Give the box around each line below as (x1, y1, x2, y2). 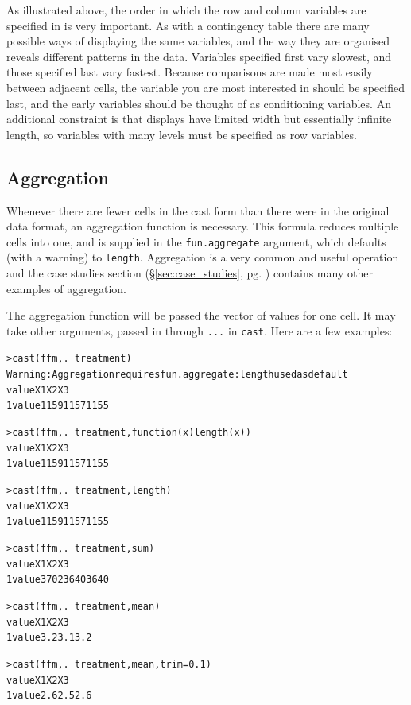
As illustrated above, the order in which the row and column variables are (6, 2, 366, 17)
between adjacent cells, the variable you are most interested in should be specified (6, 79, 405, 95)
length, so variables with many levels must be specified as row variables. (6, 126, 357, 142)
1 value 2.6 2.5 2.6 (6, 690, 92, 702)
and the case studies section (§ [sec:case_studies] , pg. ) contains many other (6, 265, 373, 281)
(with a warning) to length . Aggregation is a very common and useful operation (6, 249, 399, 265)
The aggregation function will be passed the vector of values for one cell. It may (6, 307, 396, 323)
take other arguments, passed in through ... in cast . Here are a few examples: (6, 322, 393, 339)
